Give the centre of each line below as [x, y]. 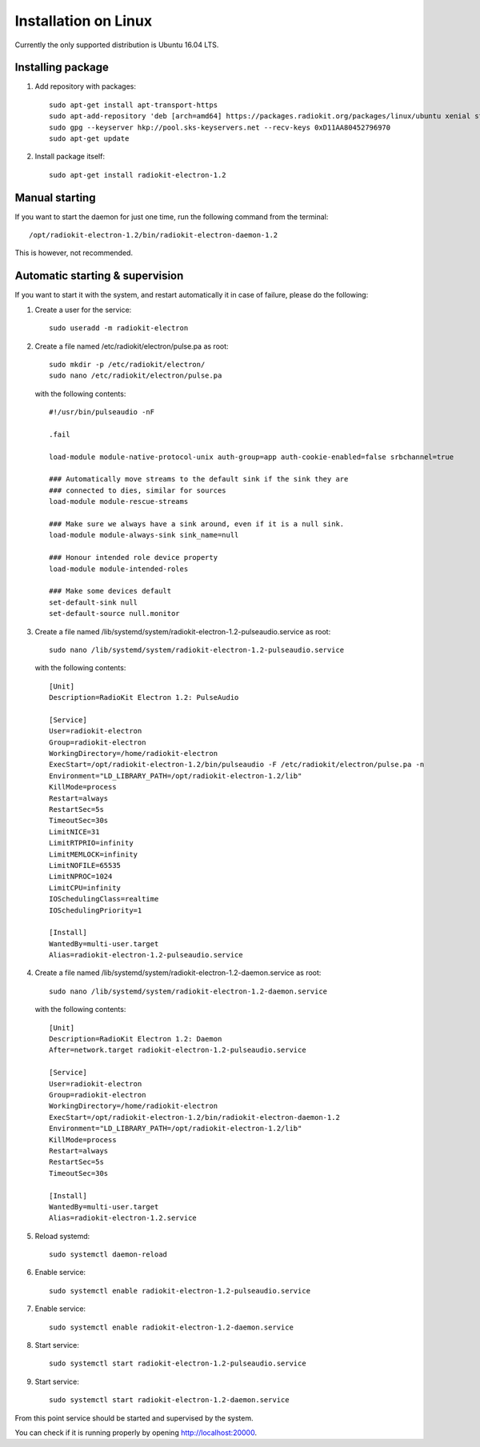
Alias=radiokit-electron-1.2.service [123, 1218]
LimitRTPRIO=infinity [91, 843]
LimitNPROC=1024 [81, 877]
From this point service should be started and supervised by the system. [134, 1418]
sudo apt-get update [89, 139]
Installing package [62, 68]
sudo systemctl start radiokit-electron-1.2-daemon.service [169, 1400]
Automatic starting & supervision [99, 276]
